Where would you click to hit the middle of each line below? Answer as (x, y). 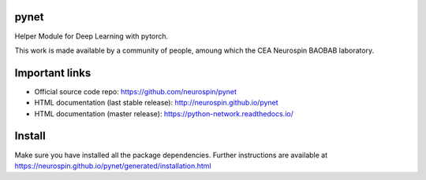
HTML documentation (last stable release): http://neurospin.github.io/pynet (157, 103)
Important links (53, 73)
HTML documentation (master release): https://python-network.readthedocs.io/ (164, 113)
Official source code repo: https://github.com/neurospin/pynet (135, 91)
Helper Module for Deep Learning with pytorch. (92, 36)
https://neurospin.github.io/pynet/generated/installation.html (113, 166)
